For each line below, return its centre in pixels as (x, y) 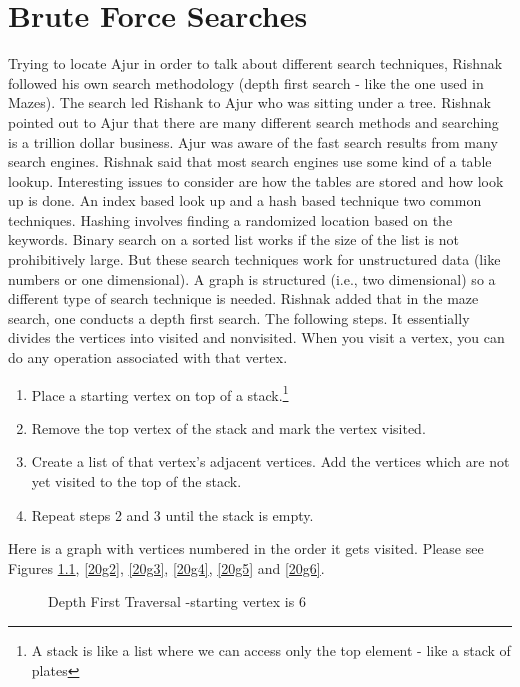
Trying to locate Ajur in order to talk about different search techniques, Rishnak (255, 63)
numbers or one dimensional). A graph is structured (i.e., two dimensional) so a (252, 278)
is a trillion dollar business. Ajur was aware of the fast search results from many (253, 141)
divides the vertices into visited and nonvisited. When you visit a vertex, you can (256, 337)
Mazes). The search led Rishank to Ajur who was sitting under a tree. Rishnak (249, 102)
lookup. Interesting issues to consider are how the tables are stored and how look (256, 180)
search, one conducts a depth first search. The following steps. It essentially (239, 317)
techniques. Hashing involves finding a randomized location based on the (230, 219)
